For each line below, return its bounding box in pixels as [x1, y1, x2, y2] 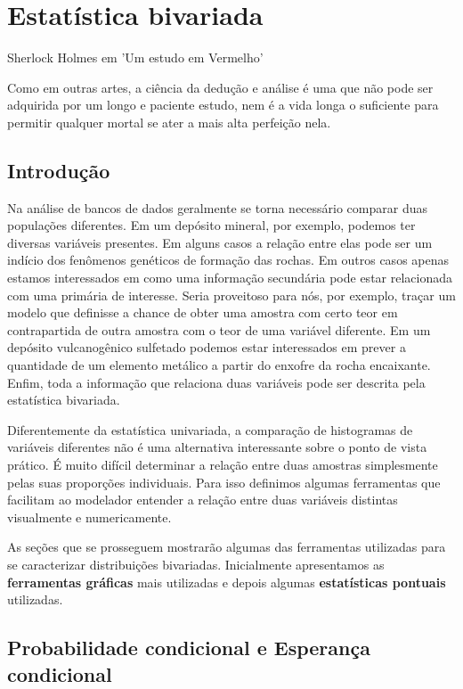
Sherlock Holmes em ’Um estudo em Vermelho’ [7, 48, 264, 67]
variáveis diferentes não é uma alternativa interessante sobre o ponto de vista [7, 438, 427, 456]
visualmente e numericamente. [7, 507, 172, 526]
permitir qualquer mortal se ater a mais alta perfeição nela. [7, 112, 331, 131]
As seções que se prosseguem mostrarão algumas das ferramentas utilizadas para [7, 537, 446, 556]
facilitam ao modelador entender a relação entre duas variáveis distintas [7, 490, 398, 509]
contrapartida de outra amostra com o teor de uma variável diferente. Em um [7, 320, 431, 339]
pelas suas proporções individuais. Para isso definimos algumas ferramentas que [7, 472, 441, 491]
